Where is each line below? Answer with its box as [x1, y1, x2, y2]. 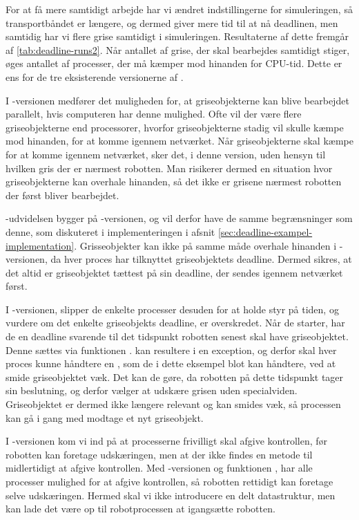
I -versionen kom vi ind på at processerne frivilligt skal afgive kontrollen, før [6, 434, 328, 448]
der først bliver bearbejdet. [6, 187, 119, 202]
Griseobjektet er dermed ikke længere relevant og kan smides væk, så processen [6, 397, 341, 411]
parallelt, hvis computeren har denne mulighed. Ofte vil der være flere [6, 106, 302, 121]
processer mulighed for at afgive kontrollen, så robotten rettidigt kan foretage [6, 474, 333, 488]
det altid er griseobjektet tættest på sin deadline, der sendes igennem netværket [6, 265, 343, 279]
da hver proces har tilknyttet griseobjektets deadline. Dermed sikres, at [50, 252, 352, 266]
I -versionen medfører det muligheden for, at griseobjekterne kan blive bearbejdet [6, 93, 349, 107]
